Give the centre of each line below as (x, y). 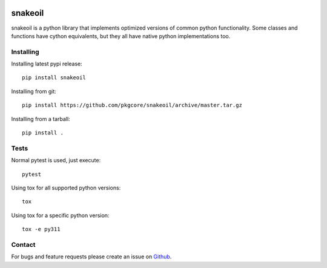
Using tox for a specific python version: (60, 215)
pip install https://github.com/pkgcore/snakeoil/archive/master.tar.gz (132, 105)
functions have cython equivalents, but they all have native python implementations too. (121, 36)
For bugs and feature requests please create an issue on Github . (91, 257)
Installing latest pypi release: (47, 64)
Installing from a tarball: (41, 119)
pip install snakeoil (54, 78)
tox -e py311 (41, 229)
